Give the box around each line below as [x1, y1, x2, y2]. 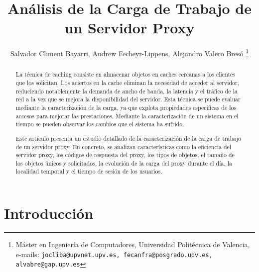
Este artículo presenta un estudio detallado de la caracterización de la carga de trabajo [15, 134, 241, 142]
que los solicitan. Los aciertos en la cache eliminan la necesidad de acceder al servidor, [15, 79, 239, 87]
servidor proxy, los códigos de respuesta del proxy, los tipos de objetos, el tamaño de [15, 151, 235, 159]
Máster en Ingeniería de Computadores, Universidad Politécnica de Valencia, [15, 239, 250, 250]
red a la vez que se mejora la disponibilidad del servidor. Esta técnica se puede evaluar [15, 95, 241, 103]
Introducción [4, 203, 94, 223]
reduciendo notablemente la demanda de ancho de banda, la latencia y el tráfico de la [15, 87, 238, 95]
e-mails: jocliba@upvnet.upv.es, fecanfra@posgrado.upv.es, [15, 249, 213, 259]
